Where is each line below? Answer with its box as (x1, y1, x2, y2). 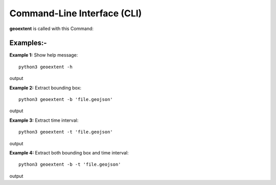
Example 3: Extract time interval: (9, 117, 79, 123)
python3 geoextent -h (18, 64, 73, 70)
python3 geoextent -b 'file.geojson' (18, 97, 113, 102)
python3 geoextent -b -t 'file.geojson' (18, 162, 121, 168)
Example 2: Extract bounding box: (9, 85, 82, 91)
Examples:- (9, 39, 47, 47)
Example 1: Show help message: (9, 52, 78, 58)
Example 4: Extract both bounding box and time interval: (9, 149, 129, 155)
